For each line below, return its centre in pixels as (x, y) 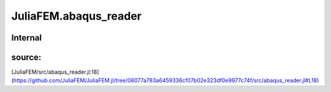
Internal (27, 38)
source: (26, 57)
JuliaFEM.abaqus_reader (77, 16)
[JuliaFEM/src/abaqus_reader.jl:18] (55, 72)
